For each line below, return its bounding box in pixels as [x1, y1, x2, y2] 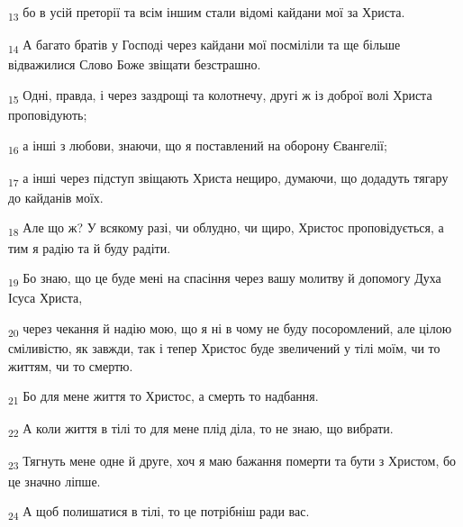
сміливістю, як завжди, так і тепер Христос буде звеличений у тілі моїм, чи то [8, 338, 440, 357]
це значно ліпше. [8, 471, 101, 490]
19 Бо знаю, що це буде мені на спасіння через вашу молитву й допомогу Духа [8, 268, 441, 289]
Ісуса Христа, [8, 288, 83, 307]
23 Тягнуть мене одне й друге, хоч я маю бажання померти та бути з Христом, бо [8, 451, 457, 473]
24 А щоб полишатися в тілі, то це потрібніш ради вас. [8, 502, 310, 522]
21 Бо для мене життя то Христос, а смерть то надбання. [8, 386, 319, 407]
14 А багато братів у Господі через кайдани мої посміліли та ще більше [8, 35, 401, 56]
